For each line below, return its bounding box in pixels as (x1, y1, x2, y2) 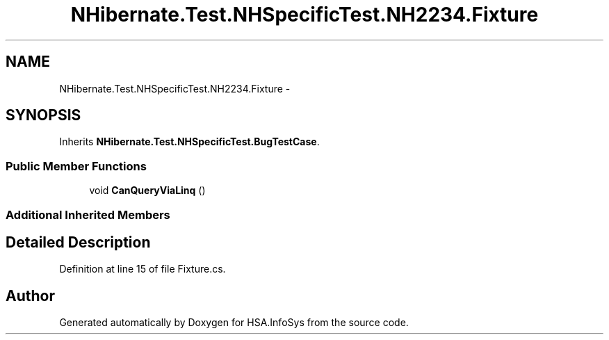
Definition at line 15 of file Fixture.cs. (59, 263, 226, 275)
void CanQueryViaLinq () (89, 184, 206, 197)
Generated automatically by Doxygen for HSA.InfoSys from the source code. (59, 316, 409, 329)
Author (6, 286, 55, 305)
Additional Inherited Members (6, 207, 170, 222)
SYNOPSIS (6, 106, 81, 124)
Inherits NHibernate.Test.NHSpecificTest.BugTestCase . (59, 136, 320, 148)
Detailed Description (6, 233, 151, 251)
